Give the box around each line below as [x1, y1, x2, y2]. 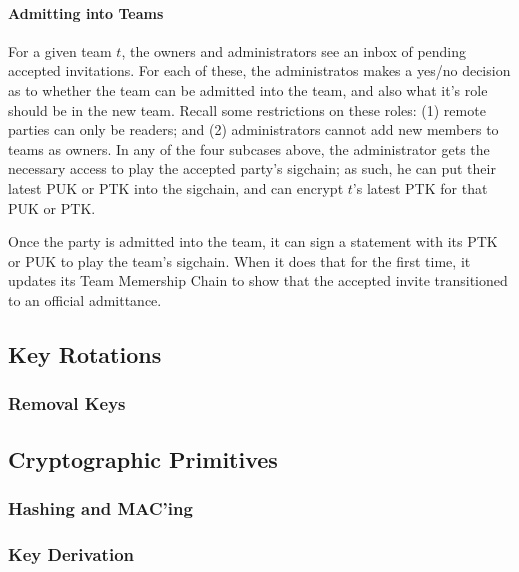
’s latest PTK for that [352, 177, 488, 198]
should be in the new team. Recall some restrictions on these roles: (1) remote [8, 99, 486, 120]
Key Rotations [8, 338, 162, 369]
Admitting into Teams [8, 2, 164, 23]
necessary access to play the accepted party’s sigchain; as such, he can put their [8, 158, 496, 179]
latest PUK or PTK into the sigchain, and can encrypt [8, 177, 344, 198]
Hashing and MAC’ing [8, 495, 193, 520]
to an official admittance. [8, 289, 162, 310]
